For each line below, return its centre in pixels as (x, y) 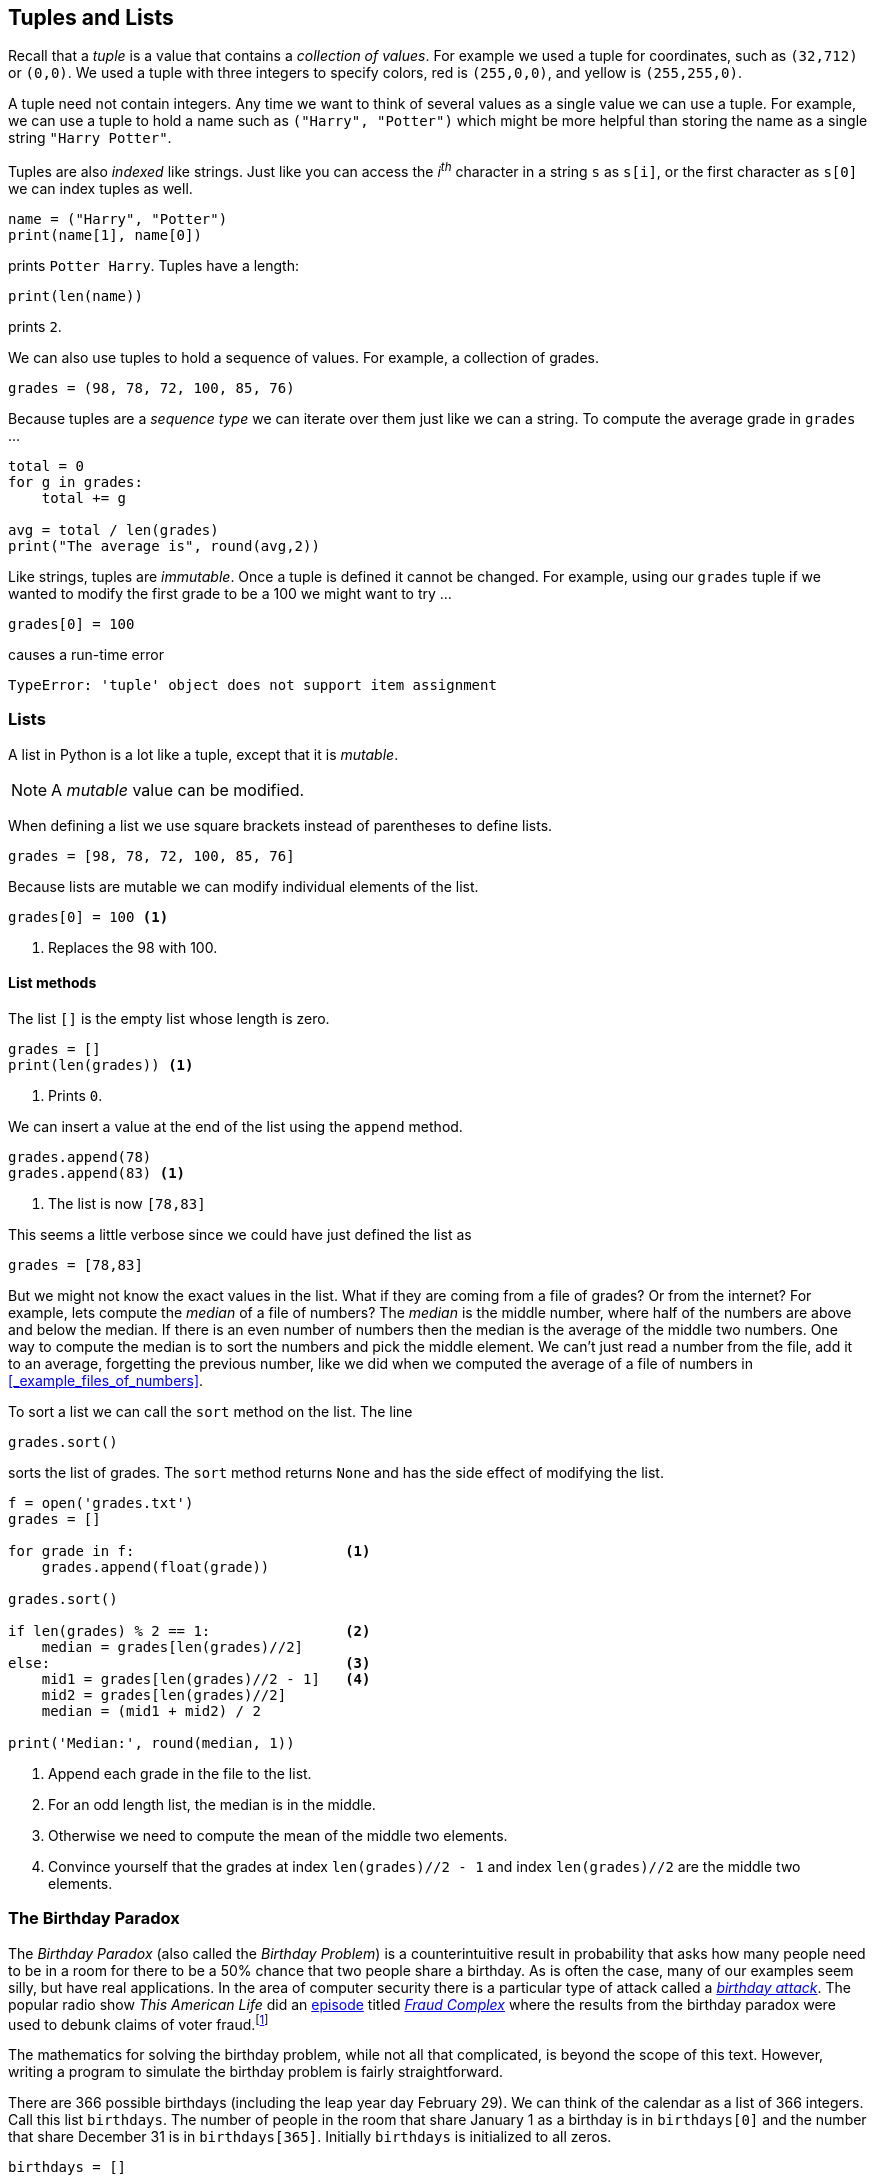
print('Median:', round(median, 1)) (151, 1743)
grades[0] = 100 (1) (88, 916)
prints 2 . (35, 327)
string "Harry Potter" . (90, 138)
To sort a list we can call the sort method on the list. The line (210, 1412)
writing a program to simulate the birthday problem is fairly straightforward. (256, 2072)
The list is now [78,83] (127, 1204)
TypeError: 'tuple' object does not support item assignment (252, 685)
